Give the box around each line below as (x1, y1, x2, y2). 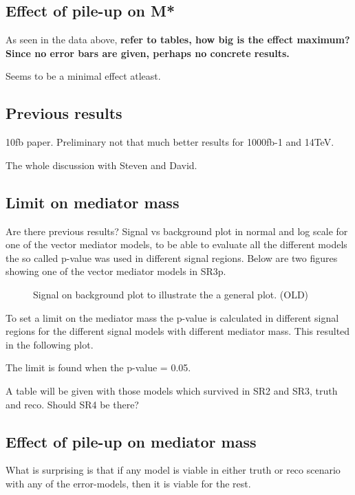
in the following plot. (6, 337, 94, 351)
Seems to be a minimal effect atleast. (6, 69, 161, 83)
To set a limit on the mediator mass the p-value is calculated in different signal (6, 310, 339, 324)
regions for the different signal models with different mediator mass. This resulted (6, 324, 350, 338)
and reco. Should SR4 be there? (6, 397, 139, 411)
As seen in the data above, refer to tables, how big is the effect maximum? (6, 32, 350, 47)
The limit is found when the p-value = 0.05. (6, 360, 191, 375)
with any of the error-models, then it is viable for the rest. (6, 476, 251, 490)
